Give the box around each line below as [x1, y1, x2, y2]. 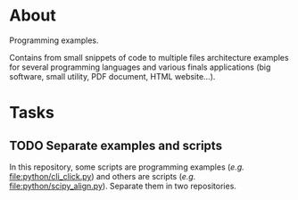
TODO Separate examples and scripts [9, 137, 223, 153]
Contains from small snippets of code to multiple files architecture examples [9, 52, 289, 62]
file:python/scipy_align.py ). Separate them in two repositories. [9, 180, 236, 191]
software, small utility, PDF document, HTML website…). [9, 71, 216, 81]
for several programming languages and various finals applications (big [9, 62, 271, 72]
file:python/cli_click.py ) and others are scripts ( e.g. [9, 171, 196, 181]
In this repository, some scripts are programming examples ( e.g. [9, 162, 245, 172]
